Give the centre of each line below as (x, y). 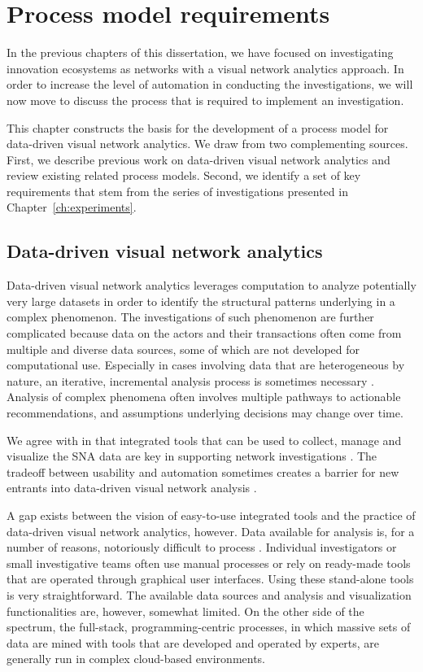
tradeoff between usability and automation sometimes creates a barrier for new (203, 471)
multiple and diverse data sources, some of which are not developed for (183, 349)
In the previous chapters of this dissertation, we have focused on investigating (200, 52)
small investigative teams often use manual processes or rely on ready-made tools (209, 563)
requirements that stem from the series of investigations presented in (177, 191)
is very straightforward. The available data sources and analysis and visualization (209, 594)
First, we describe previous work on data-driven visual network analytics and (198, 159)
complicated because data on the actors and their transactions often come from (204, 333)
